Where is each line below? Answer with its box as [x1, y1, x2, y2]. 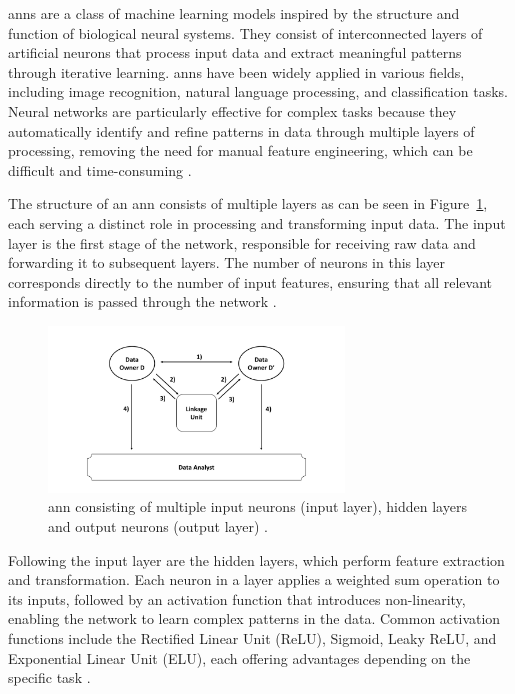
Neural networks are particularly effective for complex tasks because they [8, 100, 457, 121]
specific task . [8, 667, 91, 688]
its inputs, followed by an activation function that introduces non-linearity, [8, 588, 466, 609]
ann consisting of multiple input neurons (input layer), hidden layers [48, 496, 467, 517]
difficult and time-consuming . [8, 159, 192, 180]
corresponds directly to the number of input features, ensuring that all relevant [8, 271, 493, 292]
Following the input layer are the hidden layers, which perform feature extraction [8, 549, 505, 570]
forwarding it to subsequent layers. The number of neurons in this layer [8, 252, 445, 273]
